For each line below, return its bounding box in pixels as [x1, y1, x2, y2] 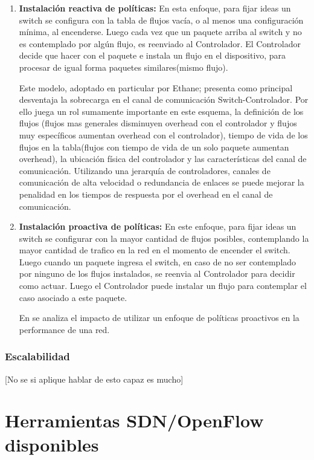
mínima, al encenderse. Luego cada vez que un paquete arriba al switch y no [19, 25, 302, 38]
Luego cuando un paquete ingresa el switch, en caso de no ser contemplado [19, 255, 296, 268]
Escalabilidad [5, 349, 70, 364]
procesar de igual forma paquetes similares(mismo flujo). [19, 60, 228, 73]
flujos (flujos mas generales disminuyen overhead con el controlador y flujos [19, 117, 297, 129]
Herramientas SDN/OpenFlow [5, 408, 264, 433]
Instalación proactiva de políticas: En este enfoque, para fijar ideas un [19, 220, 296, 233]
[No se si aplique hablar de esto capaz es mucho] [5, 372, 184, 385]
